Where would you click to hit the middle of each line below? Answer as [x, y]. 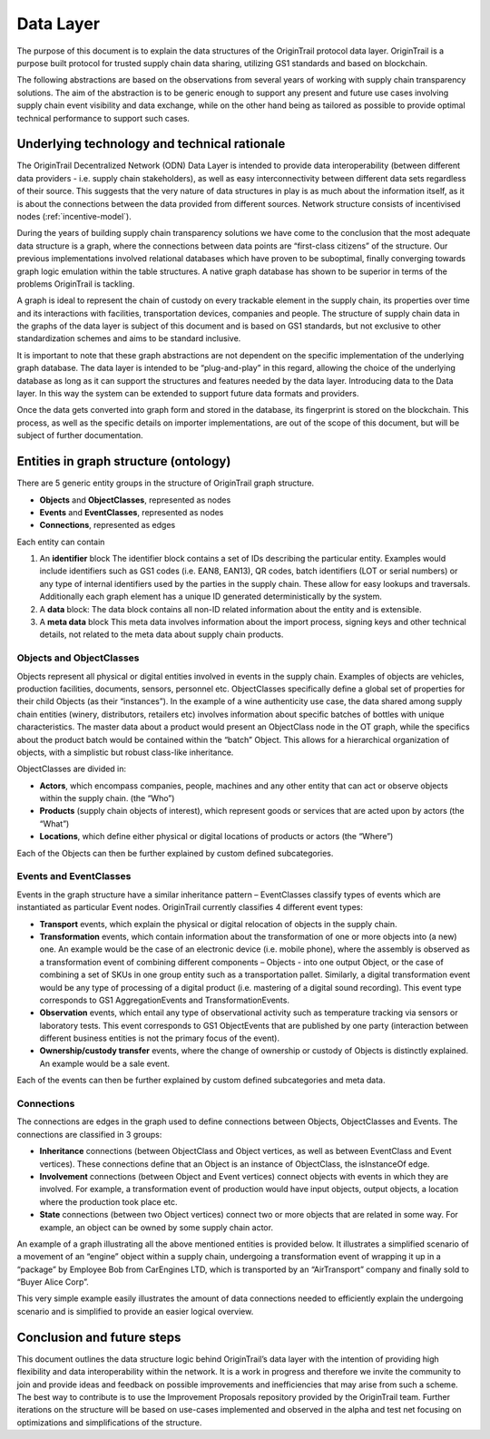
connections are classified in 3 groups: [89, 1134]
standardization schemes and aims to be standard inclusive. [129, 338]
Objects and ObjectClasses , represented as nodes [135, 500]
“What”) [54, 823]
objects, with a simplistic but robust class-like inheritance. [125, 752]
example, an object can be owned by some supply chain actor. [157, 1227]
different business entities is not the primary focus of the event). [160, 1038]
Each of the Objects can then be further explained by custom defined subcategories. [175, 853]
